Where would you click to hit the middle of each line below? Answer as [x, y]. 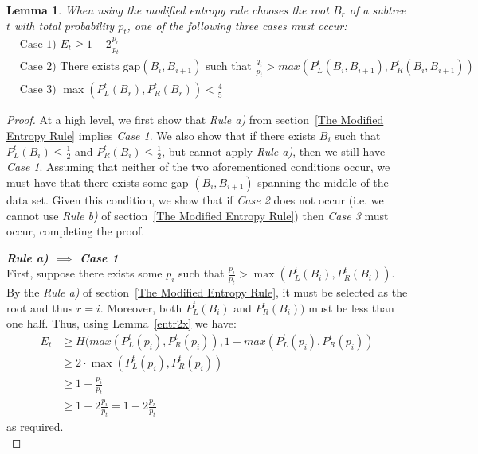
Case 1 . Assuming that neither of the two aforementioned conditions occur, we [198, 167]
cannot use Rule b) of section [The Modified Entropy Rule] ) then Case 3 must [198, 215]
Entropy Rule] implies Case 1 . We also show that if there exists [161, 135]
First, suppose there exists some [84, 273]
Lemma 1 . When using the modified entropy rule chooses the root [168, 10]
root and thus [40, 307]
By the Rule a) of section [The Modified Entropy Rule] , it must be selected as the [207, 292]
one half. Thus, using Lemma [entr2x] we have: [121, 323]
